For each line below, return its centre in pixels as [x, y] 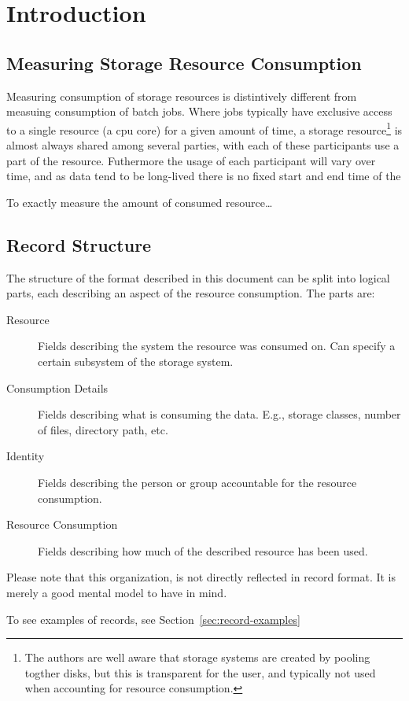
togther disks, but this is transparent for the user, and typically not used [200, 672]
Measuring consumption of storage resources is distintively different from [182, 96]
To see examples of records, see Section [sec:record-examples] [153, 619]
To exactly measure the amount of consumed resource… [140, 202]
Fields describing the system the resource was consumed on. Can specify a [217, 346]
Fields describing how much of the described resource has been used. [203, 550]
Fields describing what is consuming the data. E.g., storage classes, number [219, 414]
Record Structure [79, 244]
